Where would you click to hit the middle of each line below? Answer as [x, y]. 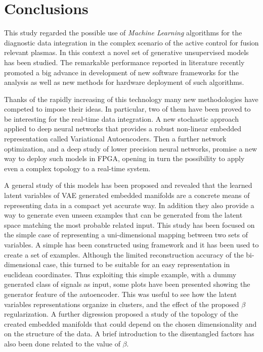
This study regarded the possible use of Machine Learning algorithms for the [123, 33]
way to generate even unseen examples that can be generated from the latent [123, 215]
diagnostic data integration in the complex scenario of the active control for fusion [131, 42]
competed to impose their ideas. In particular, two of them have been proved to [127, 109]
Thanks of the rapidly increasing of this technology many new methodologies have [131, 99]
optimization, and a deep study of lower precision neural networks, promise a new [131, 148]
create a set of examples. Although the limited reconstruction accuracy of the [124, 254]
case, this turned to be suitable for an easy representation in [137, 264]
